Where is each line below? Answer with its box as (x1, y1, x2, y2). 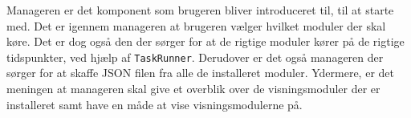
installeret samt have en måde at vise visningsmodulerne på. (6, 96, 303, 112)
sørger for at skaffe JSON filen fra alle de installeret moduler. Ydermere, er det (6, 64, 394, 81)
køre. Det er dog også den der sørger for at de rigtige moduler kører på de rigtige (6, 33, 405, 50)
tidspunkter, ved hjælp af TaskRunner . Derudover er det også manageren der (6, 48, 384, 65)
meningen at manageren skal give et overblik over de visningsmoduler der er (6, 80, 380, 97)
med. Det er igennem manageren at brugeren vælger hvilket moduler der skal (6, 17, 386, 34)
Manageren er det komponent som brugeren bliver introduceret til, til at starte (6, 2, 394, 18)
